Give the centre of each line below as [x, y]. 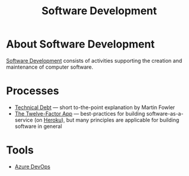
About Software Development [81, 44]
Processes [32, 91]
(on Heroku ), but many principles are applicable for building [107, 120]
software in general [38, 126]
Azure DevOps [32, 167]
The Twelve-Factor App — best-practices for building [80, 113]
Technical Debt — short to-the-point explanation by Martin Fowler [95, 107]
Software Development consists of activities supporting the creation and [94, 60]
